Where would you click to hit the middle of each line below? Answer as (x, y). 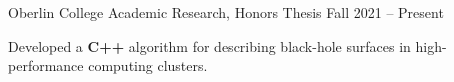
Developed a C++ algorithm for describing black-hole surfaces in (209, 45)
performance (46, 65)
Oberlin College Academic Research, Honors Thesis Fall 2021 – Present (226, 12)
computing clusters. (148, 65)
